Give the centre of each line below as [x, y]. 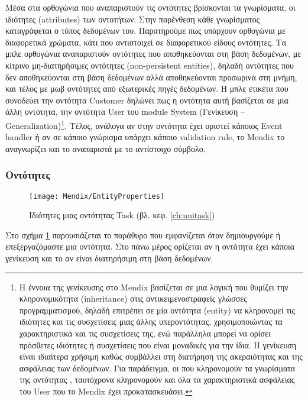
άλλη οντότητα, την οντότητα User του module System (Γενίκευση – [125, 111]
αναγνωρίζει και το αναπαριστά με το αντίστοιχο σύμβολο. [106, 148]
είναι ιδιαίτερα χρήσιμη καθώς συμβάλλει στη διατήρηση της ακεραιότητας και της [161, 356]
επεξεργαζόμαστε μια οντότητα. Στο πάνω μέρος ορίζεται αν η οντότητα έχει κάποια [150, 246]
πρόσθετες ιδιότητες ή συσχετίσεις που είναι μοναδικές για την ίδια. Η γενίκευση [158, 345]
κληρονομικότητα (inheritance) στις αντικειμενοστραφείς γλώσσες [133, 298]
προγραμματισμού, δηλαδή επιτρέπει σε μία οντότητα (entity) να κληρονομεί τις [157, 310]
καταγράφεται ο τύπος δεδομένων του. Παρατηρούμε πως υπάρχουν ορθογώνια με [145, 30]
